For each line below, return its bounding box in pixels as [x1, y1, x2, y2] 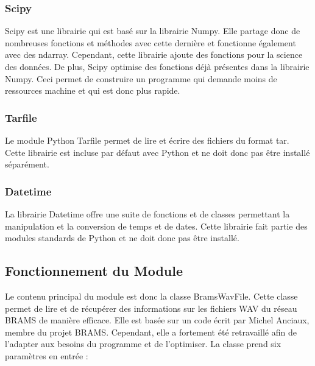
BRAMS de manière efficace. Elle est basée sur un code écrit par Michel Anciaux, [5, 314, 310, 326]
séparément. [5, 158, 49, 171]
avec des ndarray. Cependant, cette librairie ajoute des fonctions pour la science [5, 48, 303, 61]
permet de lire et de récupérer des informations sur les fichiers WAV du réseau [5, 301, 297, 314]
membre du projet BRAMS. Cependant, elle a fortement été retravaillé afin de [5, 325, 297, 338]
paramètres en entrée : [5, 349, 88, 362]
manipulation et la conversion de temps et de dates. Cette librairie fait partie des [5, 219, 308, 232]
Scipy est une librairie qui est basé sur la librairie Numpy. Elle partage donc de [5, 24, 300, 37]
